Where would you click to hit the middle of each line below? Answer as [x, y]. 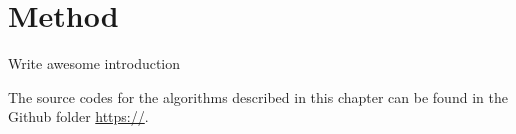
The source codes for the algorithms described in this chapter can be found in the [258, 96]
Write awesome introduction [94, 63]
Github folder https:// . [78, 116]
